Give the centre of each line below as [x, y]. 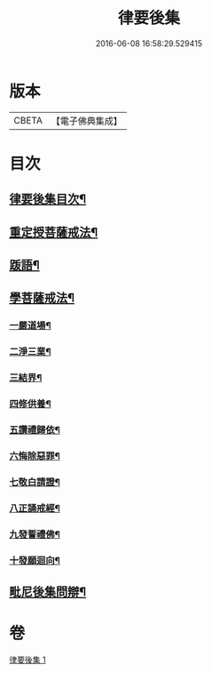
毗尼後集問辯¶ [48, 592]
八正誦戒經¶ [35, 508]
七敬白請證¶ [35, 482]
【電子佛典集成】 [86, 121]
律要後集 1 [27, 660]
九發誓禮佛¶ [35, 534]
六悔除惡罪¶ [35, 456]
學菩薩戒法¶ [42, 298]
